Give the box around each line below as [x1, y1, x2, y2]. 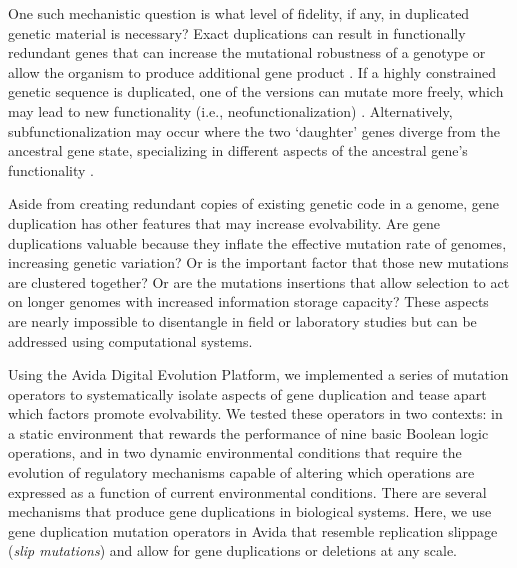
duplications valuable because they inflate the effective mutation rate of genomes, [8, 232, 507, 253]
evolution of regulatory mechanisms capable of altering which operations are [8, 462, 475, 483]
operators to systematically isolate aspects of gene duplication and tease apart [8, 383, 487, 404]
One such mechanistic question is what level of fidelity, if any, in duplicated [8, 3, 470, 23]
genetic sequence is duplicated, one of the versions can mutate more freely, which [8, 81, 504, 102]
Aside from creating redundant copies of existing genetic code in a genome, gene [8, 193, 500, 214]
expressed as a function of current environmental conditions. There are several [8, 481, 487, 502]
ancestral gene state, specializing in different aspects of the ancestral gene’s [8, 140, 468, 161]
